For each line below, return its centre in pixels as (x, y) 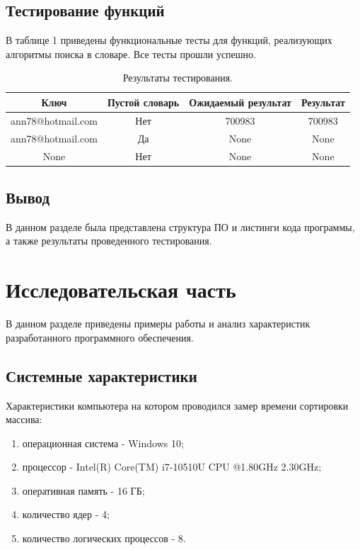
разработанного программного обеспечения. (100, 337)
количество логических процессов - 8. (104, 538)
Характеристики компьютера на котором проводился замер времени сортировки (177, 405)
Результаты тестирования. (178, 78)
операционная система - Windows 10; (103, 443)
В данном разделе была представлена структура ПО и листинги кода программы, (180, 226)
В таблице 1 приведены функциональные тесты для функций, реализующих (169, 40)
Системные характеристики (101, 375)
